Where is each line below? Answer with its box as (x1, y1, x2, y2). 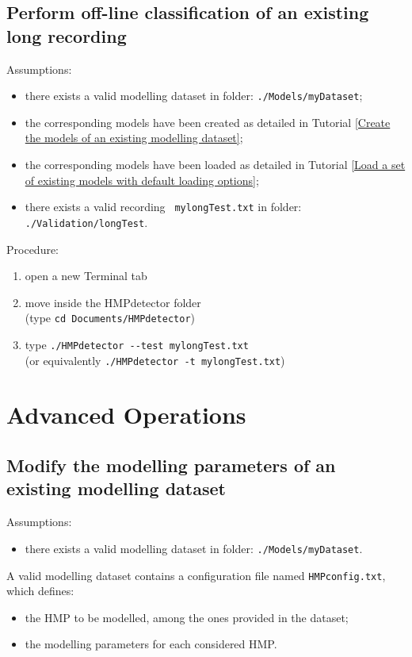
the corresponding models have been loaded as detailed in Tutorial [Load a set (25, 156, 406, 173)
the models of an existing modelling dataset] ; (25, 129, 243, 146)
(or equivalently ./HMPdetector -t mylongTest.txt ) (25, 352, 285, 368)
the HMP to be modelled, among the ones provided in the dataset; (25, 609, 349, 625)
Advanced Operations (6, 398, 246, 431)
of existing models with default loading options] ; (25, 171, 259, 188)
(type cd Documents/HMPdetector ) (25, 309, 196, 326)
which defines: (6, 582, 74, 599)
